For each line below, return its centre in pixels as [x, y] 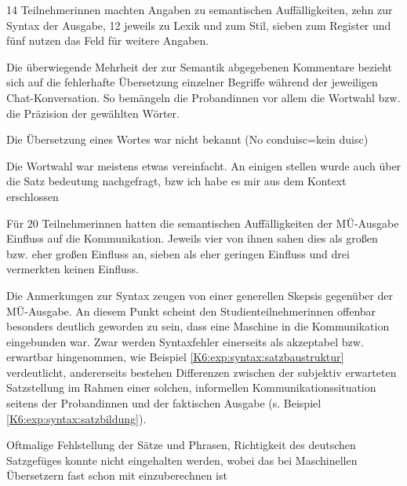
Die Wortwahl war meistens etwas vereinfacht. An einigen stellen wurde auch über [204, 165]
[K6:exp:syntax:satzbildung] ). [76, 418]
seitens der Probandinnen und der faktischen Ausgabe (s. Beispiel [164, 403]
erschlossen [33, 196]
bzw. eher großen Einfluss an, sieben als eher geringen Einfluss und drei [178, 253]
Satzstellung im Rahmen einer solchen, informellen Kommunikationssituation [191, 387]
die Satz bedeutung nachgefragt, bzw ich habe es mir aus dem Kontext [176, 181]
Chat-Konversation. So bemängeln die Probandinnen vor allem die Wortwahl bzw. [203, 97]
